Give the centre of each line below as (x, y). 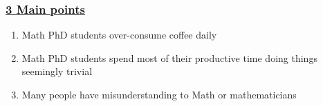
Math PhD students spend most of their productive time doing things (169, 57)
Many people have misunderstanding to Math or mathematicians (159, 94)
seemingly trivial (57, 71)
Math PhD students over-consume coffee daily (119, 35)
